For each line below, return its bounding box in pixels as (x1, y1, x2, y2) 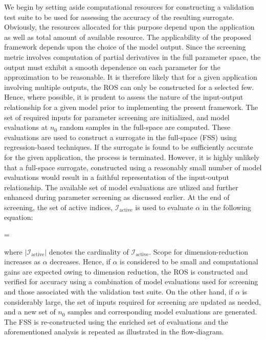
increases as (4, 256, 41, 267)
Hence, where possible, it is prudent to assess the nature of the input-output (4, 92, 243, 102)
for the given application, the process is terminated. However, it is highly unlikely (4, 151, 260, 162)
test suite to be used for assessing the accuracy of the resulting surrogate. (4, 11, 234, 22)
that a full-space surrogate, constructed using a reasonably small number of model (4, 162, 262, 172)
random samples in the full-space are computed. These (59, 122, 231, 132)
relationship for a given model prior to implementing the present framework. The (4, 101, 258, 112)
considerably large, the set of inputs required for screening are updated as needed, (4, 296, 261, 307)
